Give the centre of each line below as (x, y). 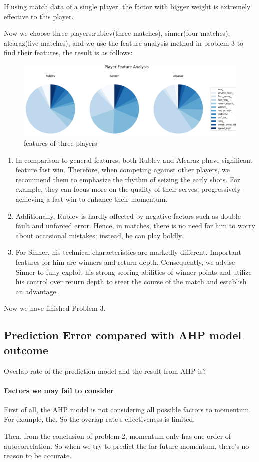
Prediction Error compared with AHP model (123, 335)
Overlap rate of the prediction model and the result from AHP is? (105, 370)
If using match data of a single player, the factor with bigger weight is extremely (127, 6)
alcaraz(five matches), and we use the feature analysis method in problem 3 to (124, 43)
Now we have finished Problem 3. (55, 308)
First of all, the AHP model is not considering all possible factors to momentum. (128, 409)
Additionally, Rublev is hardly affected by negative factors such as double (128, 216)
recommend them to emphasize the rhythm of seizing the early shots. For (128, 179)
